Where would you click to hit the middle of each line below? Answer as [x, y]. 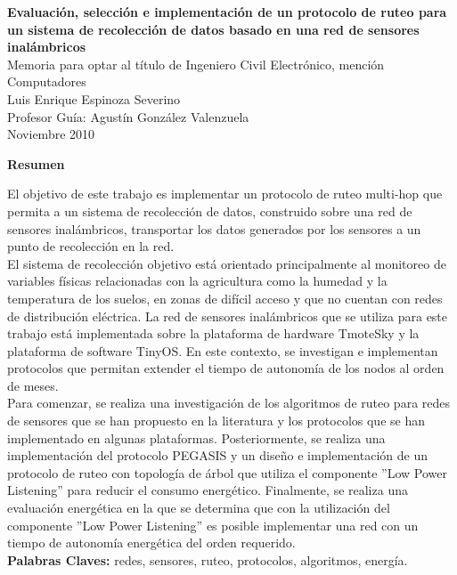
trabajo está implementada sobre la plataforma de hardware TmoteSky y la [213, 333]
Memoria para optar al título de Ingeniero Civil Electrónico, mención [196, 64]
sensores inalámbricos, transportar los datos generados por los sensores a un [214, 228]
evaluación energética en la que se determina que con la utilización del [199, 508]
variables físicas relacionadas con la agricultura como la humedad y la [197, 281]
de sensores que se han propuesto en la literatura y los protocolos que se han [216, 421]
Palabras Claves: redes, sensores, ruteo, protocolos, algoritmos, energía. [208, 559]
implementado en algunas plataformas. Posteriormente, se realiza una [196, 437]
